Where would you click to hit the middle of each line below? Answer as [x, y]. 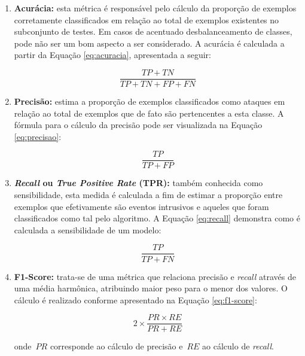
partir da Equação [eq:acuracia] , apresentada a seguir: [112, 55]
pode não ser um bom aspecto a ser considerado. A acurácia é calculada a [149, 43]
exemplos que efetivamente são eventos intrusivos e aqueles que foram [141, 206]
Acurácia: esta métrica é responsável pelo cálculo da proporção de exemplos [155, 8]
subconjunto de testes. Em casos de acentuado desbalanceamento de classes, [153, 31]
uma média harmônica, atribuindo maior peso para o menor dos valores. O [151, 288]
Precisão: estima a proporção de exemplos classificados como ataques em [150, 101]
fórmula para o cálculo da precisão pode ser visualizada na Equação [138, 125]
